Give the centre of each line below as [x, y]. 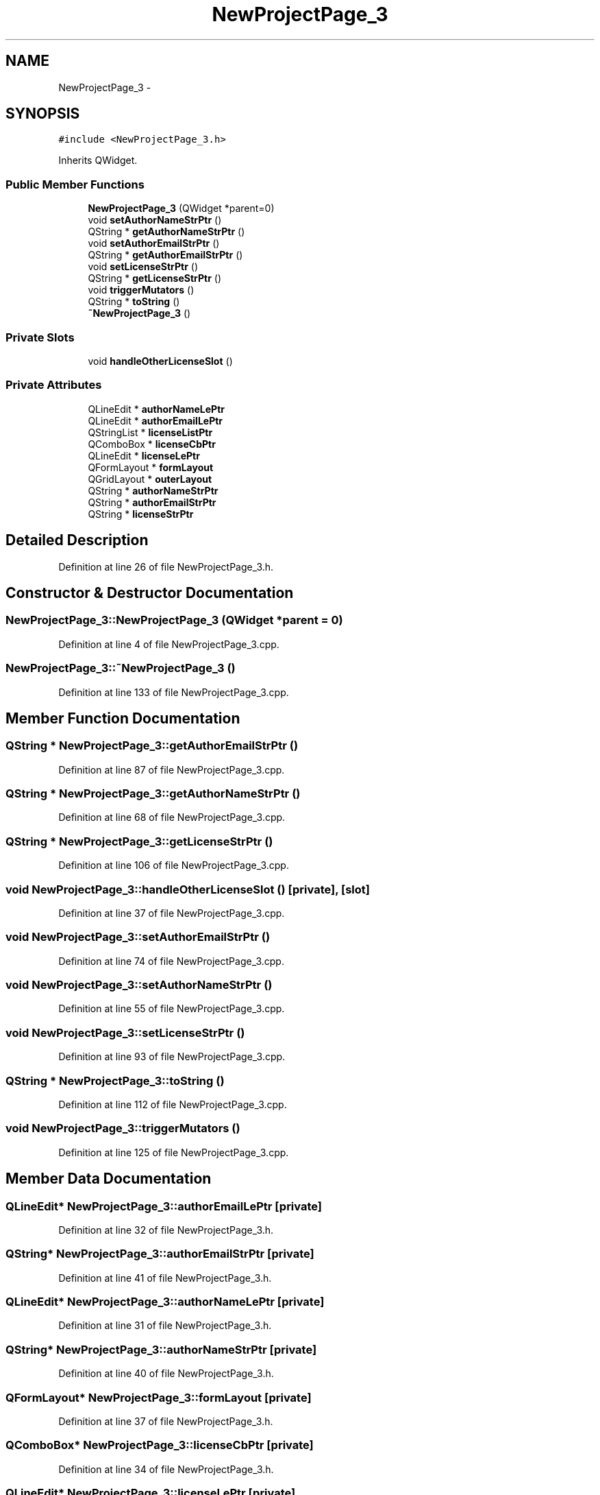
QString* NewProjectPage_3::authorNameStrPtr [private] [161, 1349]
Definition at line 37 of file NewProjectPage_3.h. [166, 1421]
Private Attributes [54, 385]
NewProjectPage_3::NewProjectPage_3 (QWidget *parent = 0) [174, 620]
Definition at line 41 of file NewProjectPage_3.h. [165, 1278]
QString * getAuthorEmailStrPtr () [165, 255]
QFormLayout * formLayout [151, 467]
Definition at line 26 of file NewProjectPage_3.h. [166, 566]
